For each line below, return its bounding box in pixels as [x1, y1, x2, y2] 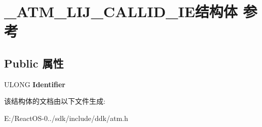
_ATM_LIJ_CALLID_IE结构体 [4, 1, 238, 22]
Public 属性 [4, 55, 64, 71]
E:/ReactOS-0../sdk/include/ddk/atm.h [4, 112, 128, 123]
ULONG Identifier [4, 79, 65, 89]
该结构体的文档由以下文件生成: [4, 96, 105, 106]
